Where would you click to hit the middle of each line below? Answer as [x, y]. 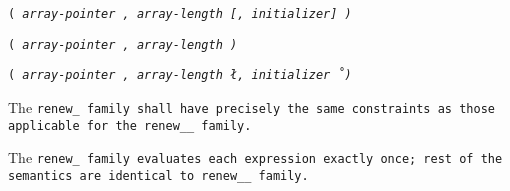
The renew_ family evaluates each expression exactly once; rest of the [255, 157]
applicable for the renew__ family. [130, 125]
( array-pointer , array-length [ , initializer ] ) [180, 14]
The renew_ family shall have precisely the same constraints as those [251, 106]
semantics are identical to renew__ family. [158, 175]
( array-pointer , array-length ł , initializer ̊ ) [180, 75]
